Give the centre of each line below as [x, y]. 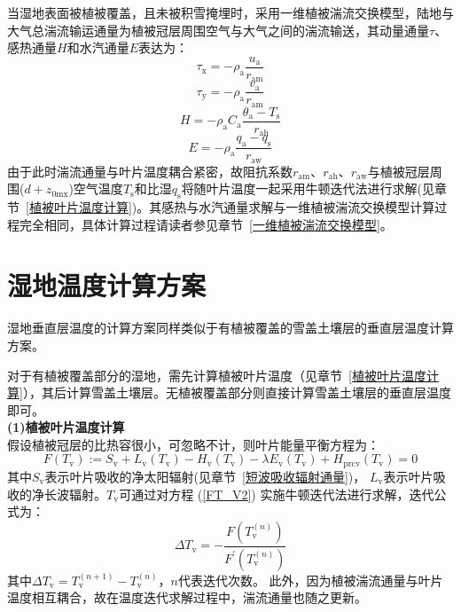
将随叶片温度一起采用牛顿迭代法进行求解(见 [308, 188]
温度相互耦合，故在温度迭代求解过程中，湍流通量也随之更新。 [187, 597]
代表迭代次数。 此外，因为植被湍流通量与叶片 [310, 580]
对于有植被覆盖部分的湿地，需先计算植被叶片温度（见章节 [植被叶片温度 [217, 375]
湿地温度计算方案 [107, 285]
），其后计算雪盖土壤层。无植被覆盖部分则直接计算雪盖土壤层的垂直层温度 [237, 392]
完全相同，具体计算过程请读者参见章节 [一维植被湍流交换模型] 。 [206, 224]
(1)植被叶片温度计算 [66, 427]
